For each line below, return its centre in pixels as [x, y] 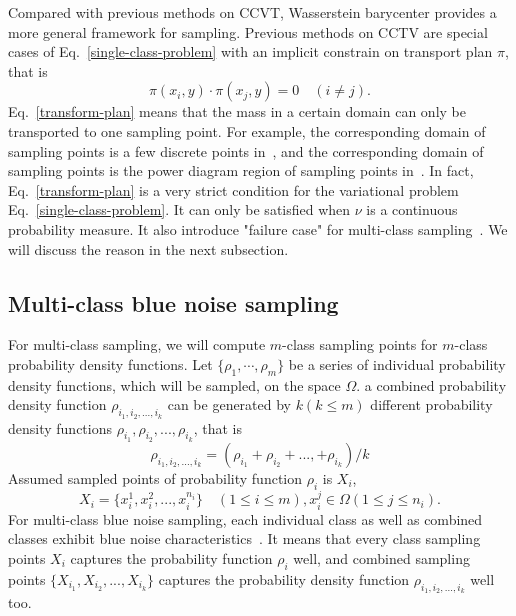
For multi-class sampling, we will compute [137, 344]
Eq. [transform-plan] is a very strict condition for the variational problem [233, 189]
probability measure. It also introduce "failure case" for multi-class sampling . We [258, 228]
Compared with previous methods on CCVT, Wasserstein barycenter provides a [252, 12]
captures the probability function [171, 557]
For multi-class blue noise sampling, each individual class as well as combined [245, 518]
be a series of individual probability [397, 363]
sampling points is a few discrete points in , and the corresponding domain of [246, 150]
